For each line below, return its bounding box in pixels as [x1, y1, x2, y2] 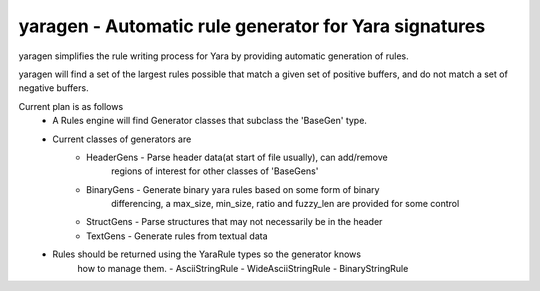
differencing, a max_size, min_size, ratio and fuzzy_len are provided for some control [111, 198, 460, 210]
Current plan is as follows [18, 100, 124, 112]
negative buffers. [18, 82, 89, 94]
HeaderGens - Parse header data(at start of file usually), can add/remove [86, 151, 389, 163]
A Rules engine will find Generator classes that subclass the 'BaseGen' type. [52, 115, 367, 127]
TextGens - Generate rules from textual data [86, 230, 269, 242]
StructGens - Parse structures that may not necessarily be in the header [86, 216, 383, 228]
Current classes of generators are [52, 133, 192, 145]
